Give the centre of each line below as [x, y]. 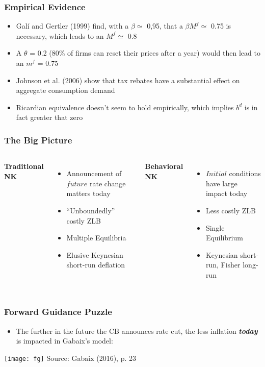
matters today [88, 193]
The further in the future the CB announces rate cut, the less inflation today [137, 331]
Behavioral [164, 166]
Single [215, 227]
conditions [245, 173]
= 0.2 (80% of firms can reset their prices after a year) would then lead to [145, 53]
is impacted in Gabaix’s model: [64, 341]
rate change [108, 183]
